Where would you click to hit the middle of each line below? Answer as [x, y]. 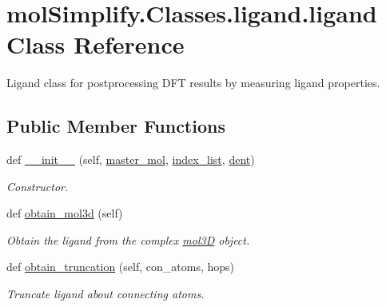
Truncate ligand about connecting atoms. [105, 294]
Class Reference [96, 44]
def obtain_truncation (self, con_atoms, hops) [120, 267]
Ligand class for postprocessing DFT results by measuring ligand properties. [193, 83]
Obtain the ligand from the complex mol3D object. [128, 239]
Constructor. [38, 186]
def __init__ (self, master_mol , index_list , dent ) [131, 159]
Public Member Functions [116, 126]
